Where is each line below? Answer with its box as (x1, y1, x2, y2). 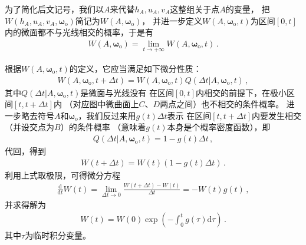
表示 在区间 (167, 109, 212, 121)
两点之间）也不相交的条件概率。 (160, 98, 284, 110)
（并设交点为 (5, 121, 54, 133)
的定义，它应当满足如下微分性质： (69, 62, 202, 75)
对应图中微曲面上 (73, 98, 139, 110)
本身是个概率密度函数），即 (167, 121, 271, 133)
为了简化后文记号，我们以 (5, 3, 104, 15)
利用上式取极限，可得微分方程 (5, 168, 120, 181)
